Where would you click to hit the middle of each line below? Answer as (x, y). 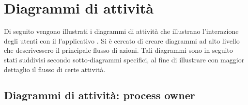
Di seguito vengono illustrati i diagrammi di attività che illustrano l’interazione (121, 31)
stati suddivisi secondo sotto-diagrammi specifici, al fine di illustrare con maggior (124, 59)
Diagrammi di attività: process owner (100, 95)
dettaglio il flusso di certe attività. (55, 69)
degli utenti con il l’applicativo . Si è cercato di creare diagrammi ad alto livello (122, 40)
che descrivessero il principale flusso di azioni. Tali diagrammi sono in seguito (118, 50)
